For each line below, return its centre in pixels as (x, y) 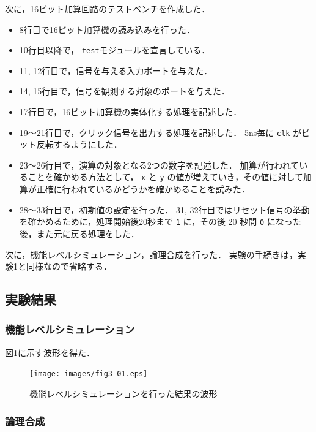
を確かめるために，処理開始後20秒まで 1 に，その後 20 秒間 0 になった (160, 222)
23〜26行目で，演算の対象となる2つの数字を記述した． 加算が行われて (159, 165)
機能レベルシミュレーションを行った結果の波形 (123, 393)
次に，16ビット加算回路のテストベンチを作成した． (108, 9)
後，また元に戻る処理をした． (79, 233)
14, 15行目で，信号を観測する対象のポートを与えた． (124, 91)
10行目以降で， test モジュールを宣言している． (115, 50)
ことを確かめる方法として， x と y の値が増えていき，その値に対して (165, 177)
